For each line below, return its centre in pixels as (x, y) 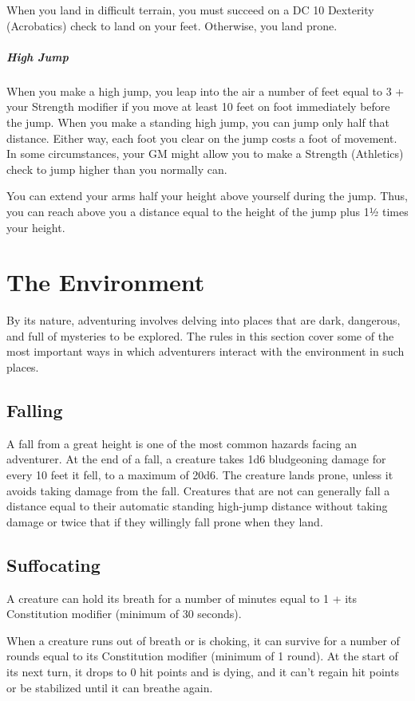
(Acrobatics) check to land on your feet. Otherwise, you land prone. (172, 25)
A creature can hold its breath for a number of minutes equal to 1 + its (182, 598)
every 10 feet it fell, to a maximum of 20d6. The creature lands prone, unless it (200, 474)
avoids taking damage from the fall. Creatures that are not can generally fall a (198, 490)
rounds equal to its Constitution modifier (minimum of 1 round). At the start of (202, 656)
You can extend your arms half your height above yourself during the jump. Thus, (207, 196)
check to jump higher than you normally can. (117, 169)
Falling (35, 410)
